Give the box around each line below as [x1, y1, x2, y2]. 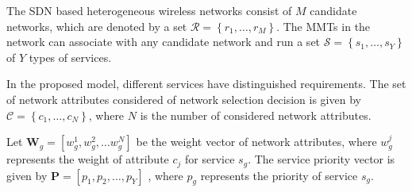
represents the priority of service [200, 167, 358, 183]
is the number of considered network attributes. [140, 106, 372, 123]
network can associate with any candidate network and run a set [6, 33, 321, 50]
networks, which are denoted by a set [6, 17, 187, 34]
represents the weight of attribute [6, 151, 169, 167]
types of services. [29, 48, 112, 65]
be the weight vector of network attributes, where [136, 133, 377, 150]
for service [185, 151, 235, 167]
